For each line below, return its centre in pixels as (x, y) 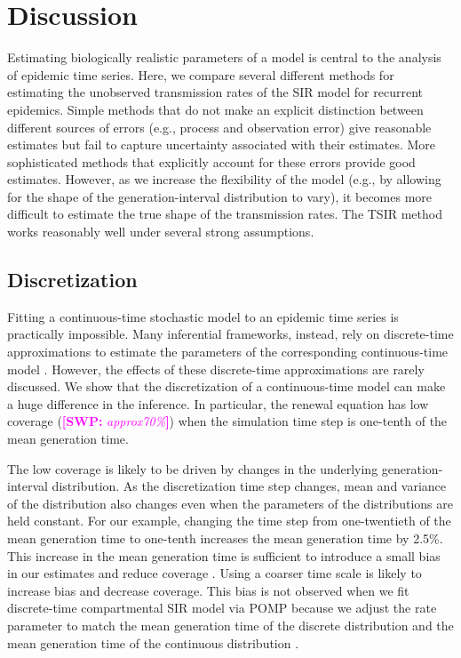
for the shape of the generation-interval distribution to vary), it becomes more (220, 196)
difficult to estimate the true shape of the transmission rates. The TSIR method (225, 214)
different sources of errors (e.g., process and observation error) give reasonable (219, 127)
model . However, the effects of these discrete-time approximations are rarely (216, 369)
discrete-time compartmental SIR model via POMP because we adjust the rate (222, 608)
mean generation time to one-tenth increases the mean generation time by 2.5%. (225, 538)
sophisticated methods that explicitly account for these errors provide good (211, 161)
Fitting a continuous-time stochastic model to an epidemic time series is (203, 316)
